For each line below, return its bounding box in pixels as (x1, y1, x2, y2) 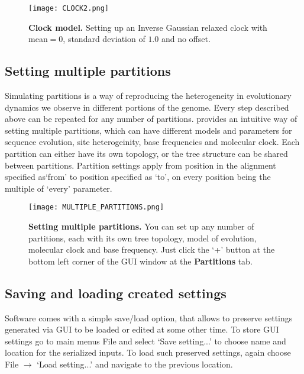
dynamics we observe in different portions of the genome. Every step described (5, 101, 289, 113)
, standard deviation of (63, 33, 145, 45)
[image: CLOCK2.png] (28, 4, 109, 12)
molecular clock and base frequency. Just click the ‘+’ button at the (28, 243, 275, 256)
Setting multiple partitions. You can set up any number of (28, 220, 254, 233)
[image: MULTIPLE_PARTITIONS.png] (28, 203, 164, 212)
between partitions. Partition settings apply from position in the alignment (5, 159, 276, 171)
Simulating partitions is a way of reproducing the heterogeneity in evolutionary (5, 89, 292, 102)
